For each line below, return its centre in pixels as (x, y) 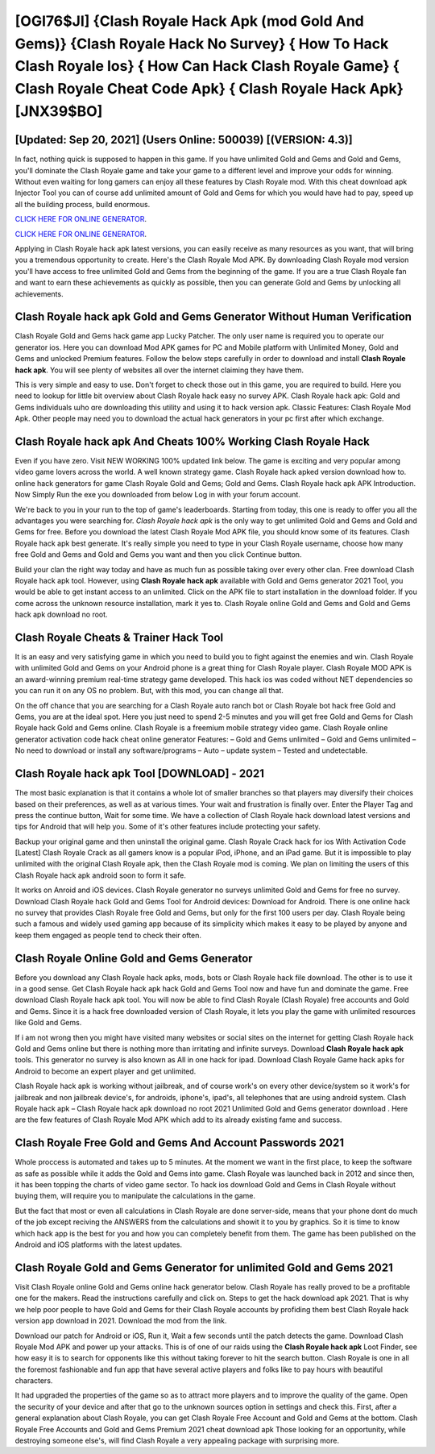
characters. (34, 1381)
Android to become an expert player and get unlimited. (106, 1071)
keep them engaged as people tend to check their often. (108, 935)
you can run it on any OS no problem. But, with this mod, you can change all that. (149, 691)
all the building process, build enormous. (83, 204)
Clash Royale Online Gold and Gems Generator (134, 958)
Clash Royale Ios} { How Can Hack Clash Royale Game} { (207, 66)
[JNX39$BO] (59, 111)
